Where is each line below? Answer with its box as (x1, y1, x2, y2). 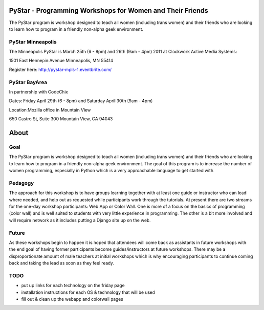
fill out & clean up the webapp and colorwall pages (21, 296, 123, 302)
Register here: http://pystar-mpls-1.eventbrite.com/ (9, 66, 112, 72)
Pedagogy (9, 179, 34, 186)
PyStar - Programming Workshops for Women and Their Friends (9, 6, 209, 15)
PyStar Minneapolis (9, 38, 57, 45)
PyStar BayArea (9, 79, 47, 86)
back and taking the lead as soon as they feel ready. (9, 260, 114, 266)
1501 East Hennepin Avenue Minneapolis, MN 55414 (9, 58, 113, 64)
